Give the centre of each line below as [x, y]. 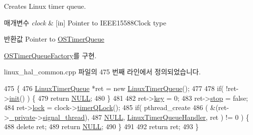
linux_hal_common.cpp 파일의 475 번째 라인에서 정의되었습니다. [102, 72]
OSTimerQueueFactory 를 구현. [50, 55]
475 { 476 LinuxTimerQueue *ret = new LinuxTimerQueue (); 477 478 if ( [114, 88]
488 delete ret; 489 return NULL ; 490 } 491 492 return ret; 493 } [101, 126]
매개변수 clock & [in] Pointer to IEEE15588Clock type [85, 22]
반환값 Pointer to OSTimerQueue [54, 39]
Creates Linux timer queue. [45, 6]
